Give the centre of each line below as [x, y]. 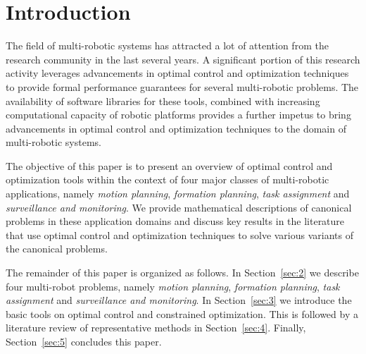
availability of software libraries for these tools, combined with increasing [163, 100]
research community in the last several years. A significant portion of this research [183, 59]
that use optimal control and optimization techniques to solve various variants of [180, 234]
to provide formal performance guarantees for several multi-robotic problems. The [182, 86]
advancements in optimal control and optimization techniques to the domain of [176, 128]
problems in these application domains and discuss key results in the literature [175, 221]
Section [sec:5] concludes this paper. [84, 341]
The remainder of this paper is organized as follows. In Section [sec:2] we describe [182, 273]
